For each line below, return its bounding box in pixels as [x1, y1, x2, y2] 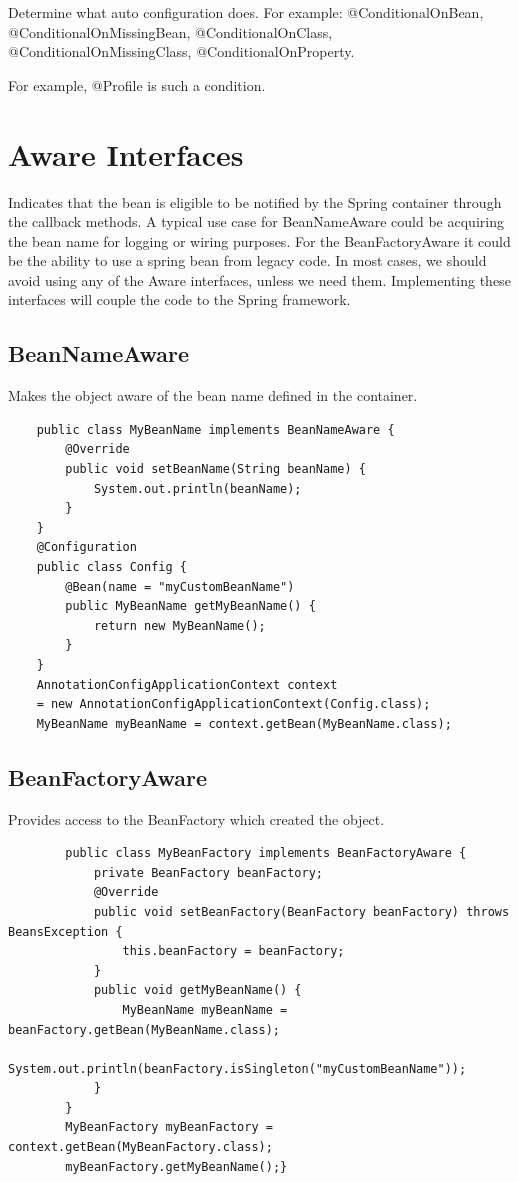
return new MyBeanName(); [93, 618, 266, 633]
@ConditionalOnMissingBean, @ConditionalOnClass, [8, 21, 333, 42]
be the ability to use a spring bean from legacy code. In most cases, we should [8, 250, 487, 271]
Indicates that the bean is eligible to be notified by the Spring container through [8, 191, 502, 212]
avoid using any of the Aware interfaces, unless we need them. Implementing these [8, 269, 511, 290]
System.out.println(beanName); [93, 481, 302, 496]
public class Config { [36, 560, 187, 575]
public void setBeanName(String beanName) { [65, 462, 366, 477]
